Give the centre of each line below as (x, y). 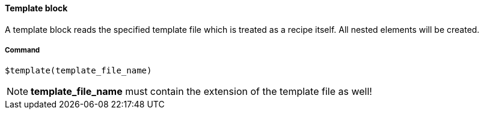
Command (23, 50)
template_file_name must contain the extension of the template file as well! (201, 92)
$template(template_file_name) (78, 71)
